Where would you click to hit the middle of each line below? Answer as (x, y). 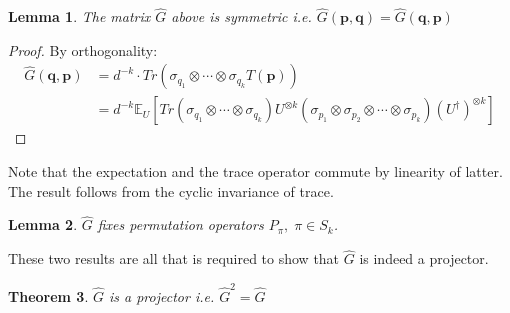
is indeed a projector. (424, 258)
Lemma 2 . (43, 224)
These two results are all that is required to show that (174, 258)
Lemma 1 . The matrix (79, 16)
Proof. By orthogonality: (83, 49)
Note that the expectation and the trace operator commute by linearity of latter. (255, 171)
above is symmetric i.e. (241, 16)
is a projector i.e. (162, 295)
